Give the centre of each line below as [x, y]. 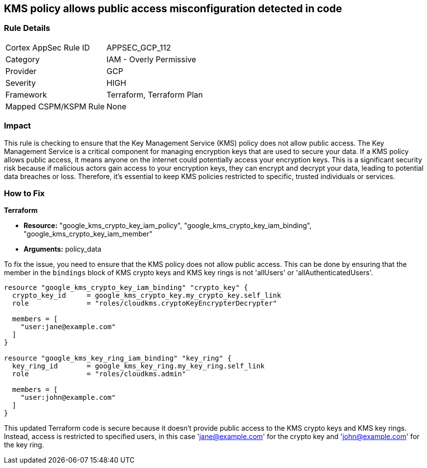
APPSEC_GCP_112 [139, 47]
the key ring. [24, 445]
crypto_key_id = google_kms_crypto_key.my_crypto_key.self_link [147, 296]
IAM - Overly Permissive [151, 59]
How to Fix [25, 193]
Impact [18, 126]
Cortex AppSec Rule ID [48, 47]
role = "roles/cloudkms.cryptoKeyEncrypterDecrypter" [145, 303]
